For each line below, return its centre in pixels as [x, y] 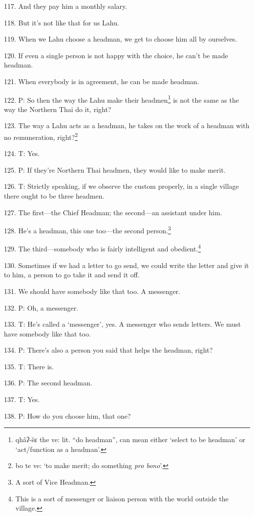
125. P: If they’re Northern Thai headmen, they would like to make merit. [115, 169]
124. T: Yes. [22, 153]
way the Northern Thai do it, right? [58, 109]
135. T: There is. [29, 366]
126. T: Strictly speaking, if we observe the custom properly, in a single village [121, 186]
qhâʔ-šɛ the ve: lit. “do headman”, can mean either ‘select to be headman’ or [130, 439]
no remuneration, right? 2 [41, 136]
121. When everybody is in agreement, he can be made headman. [102, 81]
